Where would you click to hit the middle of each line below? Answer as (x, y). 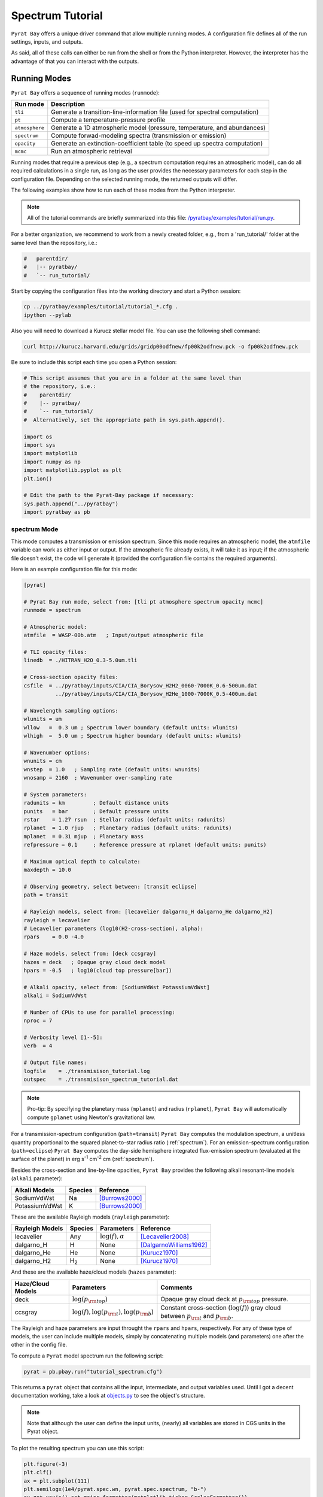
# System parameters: (55, 794)
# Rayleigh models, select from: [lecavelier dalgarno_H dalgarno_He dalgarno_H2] (148, 912)
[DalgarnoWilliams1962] (174, 1245)
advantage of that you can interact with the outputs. (75, 61)
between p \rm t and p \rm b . (197, 1317)
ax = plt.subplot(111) (57, 1481)
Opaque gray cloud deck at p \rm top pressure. (224, 1299)
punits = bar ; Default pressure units (96, 811)
